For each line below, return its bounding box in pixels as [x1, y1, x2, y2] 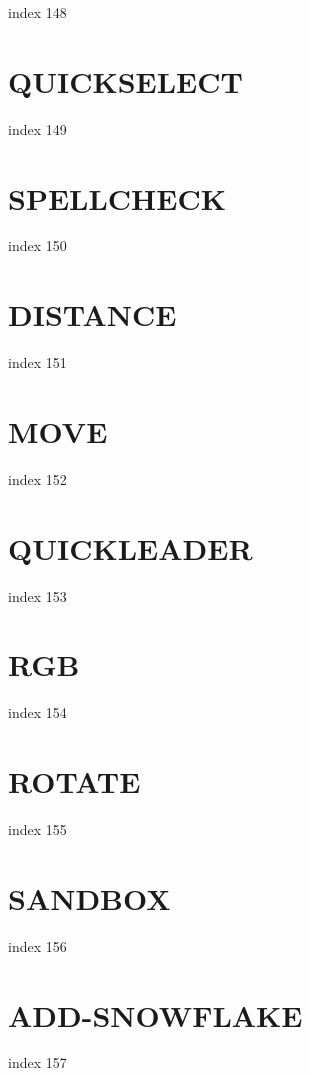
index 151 [8, 352, 67, 373]
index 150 [8, 235, 67, 256]
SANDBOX [8, 877, 171, 918]
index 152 [8, 468, 67, 489]
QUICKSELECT [8, 60, 243, 101]
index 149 [8, 118, 67, 139]
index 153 [8, 585, 67, 606]
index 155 [8, 819, 67, 840]
